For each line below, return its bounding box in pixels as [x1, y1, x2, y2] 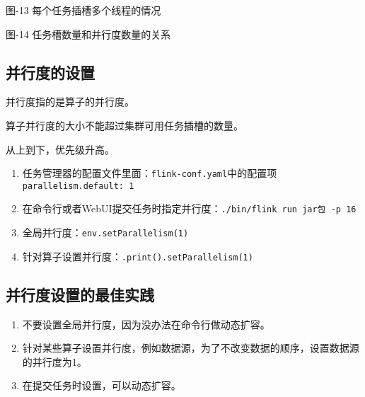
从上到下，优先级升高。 [6, 142, 115, 156]
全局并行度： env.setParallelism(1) [22, 225, 189, 240]
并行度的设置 [6, 61, 95, 83]
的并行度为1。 [22, 354, 87, 369]
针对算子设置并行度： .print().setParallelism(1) [22, 248, 253, 263]
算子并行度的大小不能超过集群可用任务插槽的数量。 [6, 117, 243, 132]
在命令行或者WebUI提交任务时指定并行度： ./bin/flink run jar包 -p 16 [22, 201, 357, 216]
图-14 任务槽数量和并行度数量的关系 [6, 26, 171, 41]
